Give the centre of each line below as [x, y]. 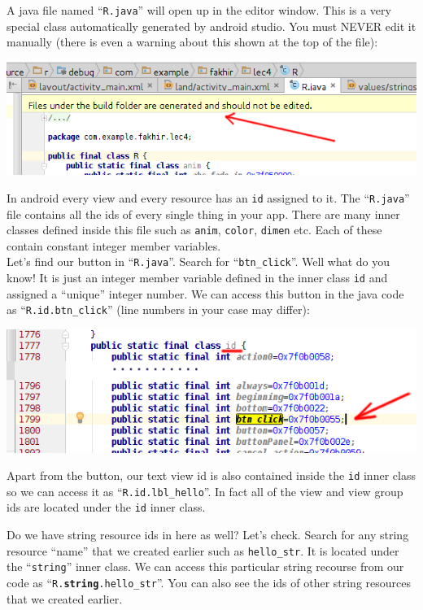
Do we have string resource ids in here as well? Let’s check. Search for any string [208, 535]
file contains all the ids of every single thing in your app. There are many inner [203, 213]
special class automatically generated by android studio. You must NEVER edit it [211, 26]
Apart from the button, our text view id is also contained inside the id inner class [211, 475]
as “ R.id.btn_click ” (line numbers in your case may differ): [158, 309]
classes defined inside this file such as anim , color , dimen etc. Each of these [194, 230]
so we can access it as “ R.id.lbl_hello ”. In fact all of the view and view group [205, 491]
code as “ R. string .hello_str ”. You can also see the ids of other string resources [209, 582]
